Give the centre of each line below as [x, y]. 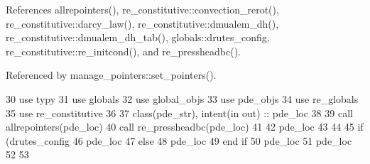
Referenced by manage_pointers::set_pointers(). [111, 75]
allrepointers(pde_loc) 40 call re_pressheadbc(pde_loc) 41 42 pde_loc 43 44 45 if [185, 127]
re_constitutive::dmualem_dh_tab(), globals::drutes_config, [138, 37]
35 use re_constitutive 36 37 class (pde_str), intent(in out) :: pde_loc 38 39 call [179, 113]
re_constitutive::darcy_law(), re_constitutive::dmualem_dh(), [142, 23]
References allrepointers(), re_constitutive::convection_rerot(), [142, 9]
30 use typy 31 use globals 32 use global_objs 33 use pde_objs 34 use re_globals [182, 98]
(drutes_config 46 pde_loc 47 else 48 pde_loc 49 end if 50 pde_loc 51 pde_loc [179, 140]
